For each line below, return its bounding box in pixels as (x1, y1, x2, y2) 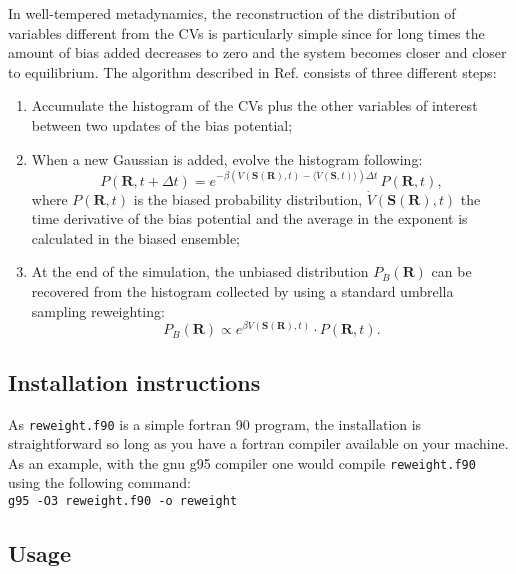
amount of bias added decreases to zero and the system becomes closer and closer (8, 42, 507, 63)
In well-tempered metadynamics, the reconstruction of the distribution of (8, 3, 456, 23)
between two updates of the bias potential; (31, 114, 293, 135)
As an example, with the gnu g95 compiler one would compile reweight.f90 (8, 452, 476, 473)
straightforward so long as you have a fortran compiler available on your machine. (8, 433, 509, 454)
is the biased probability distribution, (133, 188, 363, 209)
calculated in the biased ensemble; (31, 227, 240, 248)
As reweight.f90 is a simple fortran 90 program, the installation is (8, 413, 422, 434)
